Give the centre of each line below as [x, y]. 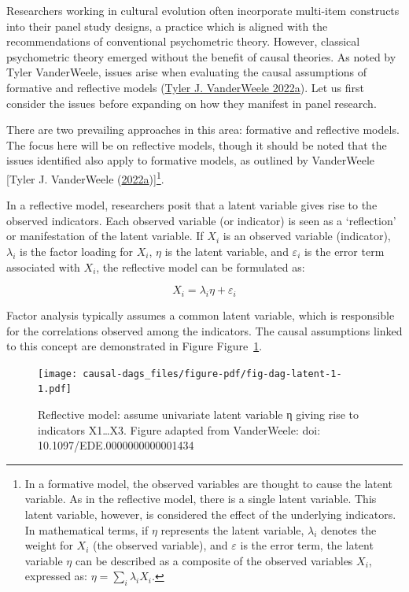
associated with [43, 266]
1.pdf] [55, 389]
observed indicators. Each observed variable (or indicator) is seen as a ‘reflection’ [201, 220]
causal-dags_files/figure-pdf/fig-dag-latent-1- [212, 374]
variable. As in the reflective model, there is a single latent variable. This [201, 499]
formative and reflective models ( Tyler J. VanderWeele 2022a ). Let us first [186, 87]
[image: [58, 374]
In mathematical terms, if [87, 529]
